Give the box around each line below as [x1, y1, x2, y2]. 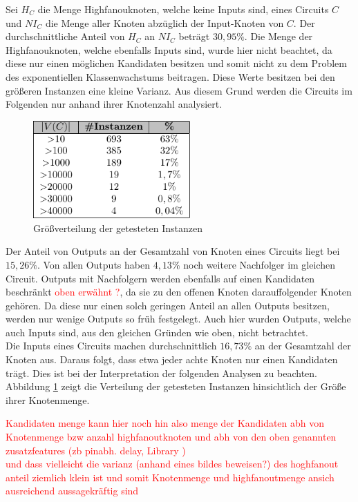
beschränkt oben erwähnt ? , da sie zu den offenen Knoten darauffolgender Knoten [6, 284, 352, 299]
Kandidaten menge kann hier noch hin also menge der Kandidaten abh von [6, 416, 325, 430]
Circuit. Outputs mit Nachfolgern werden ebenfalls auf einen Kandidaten [6, 271, 315, 285]
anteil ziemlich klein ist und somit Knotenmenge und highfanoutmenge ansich [6, 470, 335, 484]
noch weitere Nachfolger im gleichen [183, 257, 335, 271]
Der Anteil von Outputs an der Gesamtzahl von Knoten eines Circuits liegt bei [6, 244, 340, 258]
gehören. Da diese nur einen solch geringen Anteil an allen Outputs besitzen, [6, 298, 330, 312]
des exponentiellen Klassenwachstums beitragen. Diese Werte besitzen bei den [6, 69, 335, 84]
